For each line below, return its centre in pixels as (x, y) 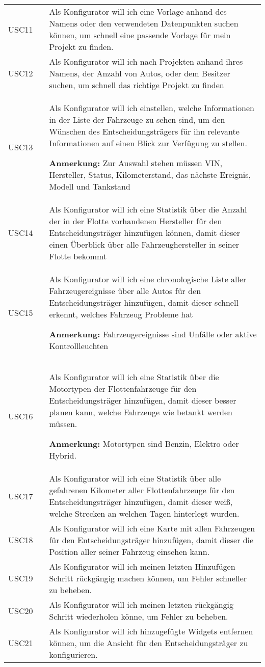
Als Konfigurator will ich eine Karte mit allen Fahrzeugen (152, 528)
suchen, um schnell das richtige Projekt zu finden (137, 85)
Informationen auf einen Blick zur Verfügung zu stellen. (148, 143)
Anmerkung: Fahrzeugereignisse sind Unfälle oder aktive (153, 334)
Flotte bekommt (78, 256)
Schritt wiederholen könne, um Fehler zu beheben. (139, 616)
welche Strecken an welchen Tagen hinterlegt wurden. (144, 513)
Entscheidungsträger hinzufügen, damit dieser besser (143, 400)
